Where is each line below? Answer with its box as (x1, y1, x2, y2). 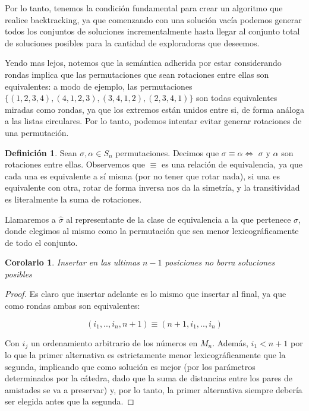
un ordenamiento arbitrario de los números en (30, 336, 198, 349)
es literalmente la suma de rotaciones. (5, 192, 142, 205)
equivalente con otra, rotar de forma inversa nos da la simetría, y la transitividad (5, 181, 300, 194)
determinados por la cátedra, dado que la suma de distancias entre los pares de (5, 372, 293, 384)
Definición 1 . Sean (5, 146, 77, 159)
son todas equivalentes (196, 91, 278, 104)
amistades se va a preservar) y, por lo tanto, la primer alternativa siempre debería (5, 383, 302, 396)
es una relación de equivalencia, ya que (162, 158, 302, 170)
